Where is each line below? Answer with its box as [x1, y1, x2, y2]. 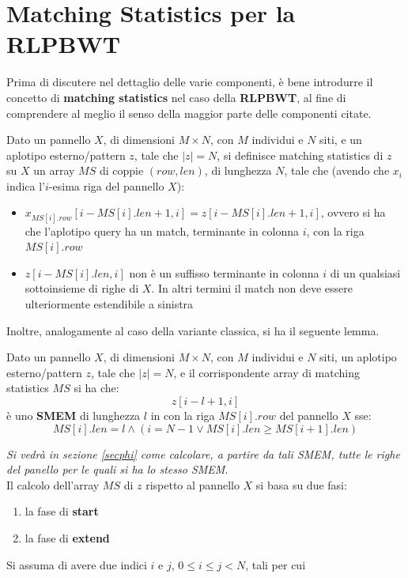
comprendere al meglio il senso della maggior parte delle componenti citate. [6, 104, 372, 121]
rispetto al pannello [145, 476, 240, 493]
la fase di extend [25, 529, 110, 546]
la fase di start [25, 503, 99, 519]
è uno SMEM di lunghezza [6, 407, 141, 423]
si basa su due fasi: [255, 476, 347, 493]
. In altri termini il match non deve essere [151, 280, 353, 297]
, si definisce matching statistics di [217, 146, 383, 163]
